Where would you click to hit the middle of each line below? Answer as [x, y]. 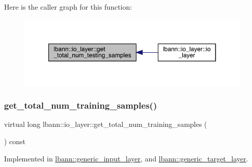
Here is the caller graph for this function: [68, 7]
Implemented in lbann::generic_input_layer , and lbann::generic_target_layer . [126, 158]
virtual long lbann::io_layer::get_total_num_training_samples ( [106, 124]
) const [15, 141]
